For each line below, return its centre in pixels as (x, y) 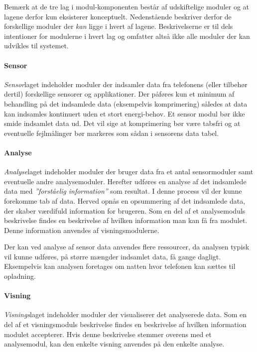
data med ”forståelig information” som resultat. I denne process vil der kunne (123, 191)
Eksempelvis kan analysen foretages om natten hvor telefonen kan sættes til (120, 266)
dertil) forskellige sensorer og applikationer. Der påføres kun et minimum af (119, 94)
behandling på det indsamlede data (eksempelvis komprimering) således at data (126, 103)
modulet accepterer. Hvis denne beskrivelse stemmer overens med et (108, 334)
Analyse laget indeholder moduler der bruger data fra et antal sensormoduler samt (129, 172)
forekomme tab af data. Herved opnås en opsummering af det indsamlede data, (125, 200)
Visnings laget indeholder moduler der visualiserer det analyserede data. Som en (125, 314)
